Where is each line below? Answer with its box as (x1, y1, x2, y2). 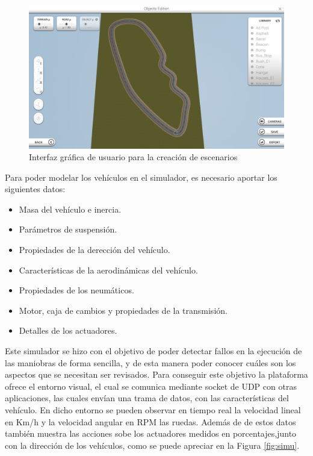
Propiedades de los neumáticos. (19, 284, 134, 296)
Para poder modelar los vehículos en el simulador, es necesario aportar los (5, 170, 277, 183)
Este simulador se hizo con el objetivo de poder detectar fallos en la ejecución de (5, 345, 302, 357)
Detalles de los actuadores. (19, 324, 117, 337)
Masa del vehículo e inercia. (19, 202, 122, 215)
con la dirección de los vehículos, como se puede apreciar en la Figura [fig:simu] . (5, 439, 300, 451)
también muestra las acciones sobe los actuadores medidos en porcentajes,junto (5, 427, 297, 440)
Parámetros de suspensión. (19, 223, 117, 236)
